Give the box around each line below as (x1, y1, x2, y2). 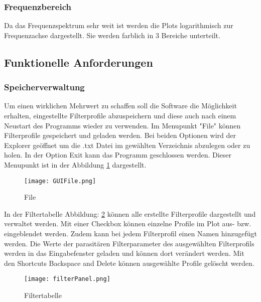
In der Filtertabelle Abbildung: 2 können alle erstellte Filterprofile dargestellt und (4, 208, 256, 219)
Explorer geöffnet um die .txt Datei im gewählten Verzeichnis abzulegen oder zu (4, 139, 250, 150)
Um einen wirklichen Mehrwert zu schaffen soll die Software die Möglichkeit (4, 100, 237, 111)
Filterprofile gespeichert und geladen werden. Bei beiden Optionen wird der (4, 130, 236, 140)
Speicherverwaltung (4, 81, 85, 93)
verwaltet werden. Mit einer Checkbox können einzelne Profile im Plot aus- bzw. (4, 218, 251, 229)
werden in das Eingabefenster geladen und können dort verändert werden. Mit (4, 248, 244, 258)
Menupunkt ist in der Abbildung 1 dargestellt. (4, 159, 147, 170)
